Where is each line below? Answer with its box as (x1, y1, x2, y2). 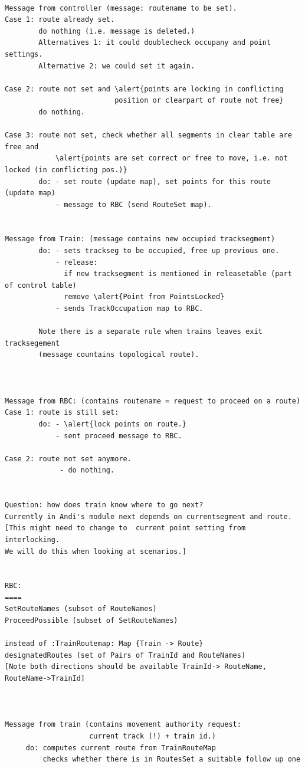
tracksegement (5, 339, 60, 347)
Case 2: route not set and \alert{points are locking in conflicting (5, 84, 284, 93)
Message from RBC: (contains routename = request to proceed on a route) (5, 396, 301, 405)
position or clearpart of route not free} (114, 96, 284, 105)
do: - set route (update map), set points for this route (38, 177, 271, 186)
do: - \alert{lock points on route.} (38, 419, 186, 428)
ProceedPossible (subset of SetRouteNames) (5, 616, 178, 625)
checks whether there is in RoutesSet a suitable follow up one (42, 755, 301, 764)
